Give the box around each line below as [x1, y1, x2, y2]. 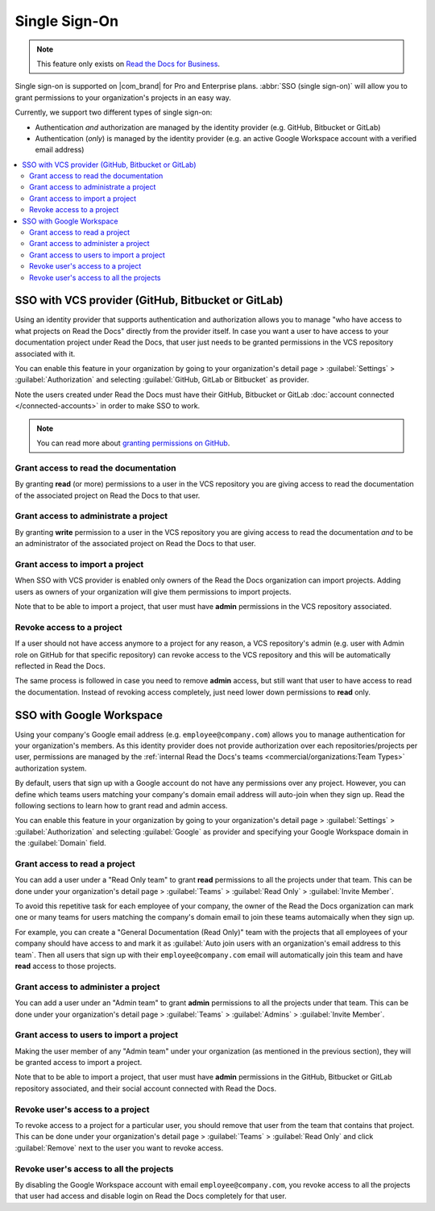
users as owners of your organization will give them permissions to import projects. [14, 587, 292, 596]
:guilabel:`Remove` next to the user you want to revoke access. [14, 1142, 224, 1153]
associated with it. [14, 349, 76, 358]
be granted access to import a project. [14, 1058, 143, 1067]
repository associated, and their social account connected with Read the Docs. [14, 1084, 277, 1093]
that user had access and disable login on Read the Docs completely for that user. [14, 1191, 287, 1201]
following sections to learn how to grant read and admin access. [14, 800, 228, 810]
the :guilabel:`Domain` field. [14, 838, 106, 848]
